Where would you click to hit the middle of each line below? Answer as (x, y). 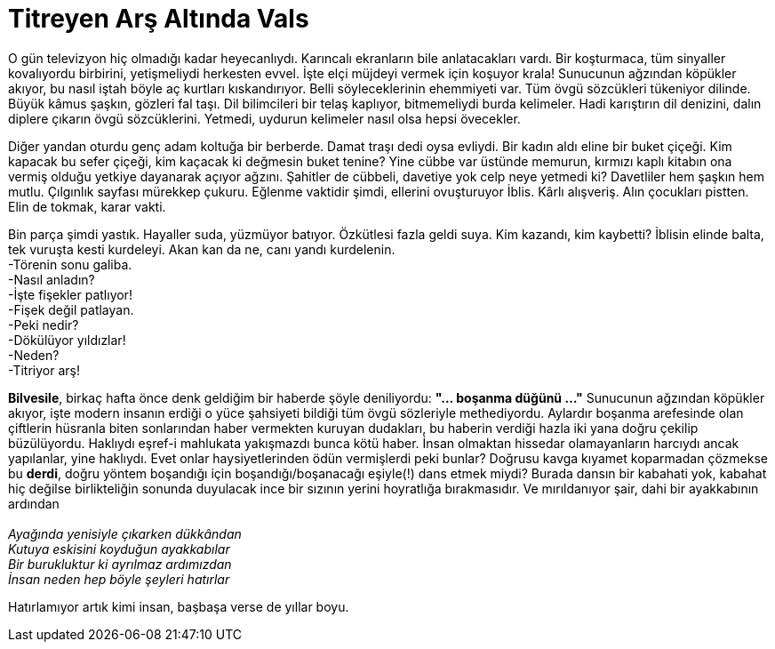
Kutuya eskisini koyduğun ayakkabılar (119, 549)
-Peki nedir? (44, 324)
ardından (34, 503)
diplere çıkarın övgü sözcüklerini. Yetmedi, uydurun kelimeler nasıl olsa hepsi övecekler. (264, 118)
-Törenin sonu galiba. (70, 264)
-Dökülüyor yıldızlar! (67, 340)
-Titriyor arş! (44, 370)
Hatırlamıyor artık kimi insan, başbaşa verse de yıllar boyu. (179, 606)
